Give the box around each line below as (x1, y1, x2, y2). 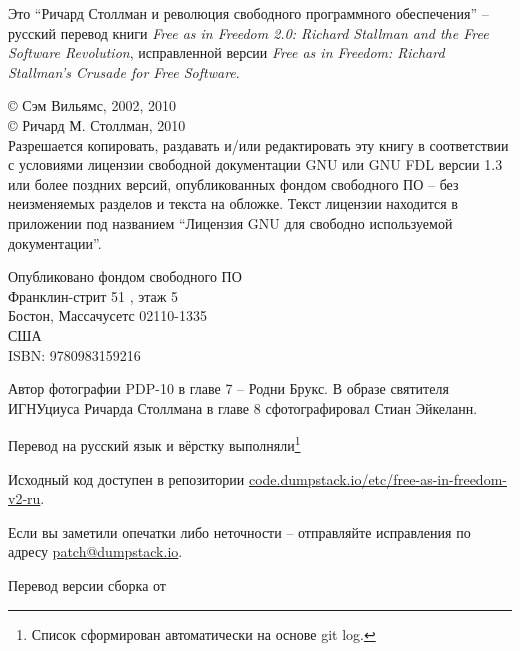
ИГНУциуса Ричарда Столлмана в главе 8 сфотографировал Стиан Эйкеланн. (8, 397, 478, 418)
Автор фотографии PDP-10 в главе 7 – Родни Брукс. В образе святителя (8, 378, 449, 399)
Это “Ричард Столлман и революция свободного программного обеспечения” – (8, 3, 489, 23)
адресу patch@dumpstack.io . (8, 541, 183, 562)
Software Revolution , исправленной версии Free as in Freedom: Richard (8, 42, 445, 63)
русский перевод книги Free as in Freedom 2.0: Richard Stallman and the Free (8, 22, 489, 43)
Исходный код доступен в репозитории (8, 468, 245, 489)
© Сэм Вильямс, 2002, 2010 (8, 95, 176, 116)
